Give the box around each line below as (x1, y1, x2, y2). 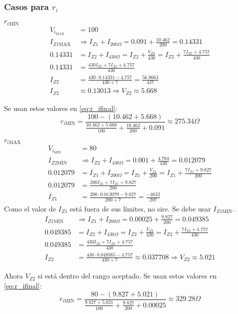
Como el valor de (4, 203, 56, 213)
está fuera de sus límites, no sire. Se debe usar (69, 203, 211, 213)
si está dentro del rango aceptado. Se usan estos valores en (37, 270, 217, 281)
